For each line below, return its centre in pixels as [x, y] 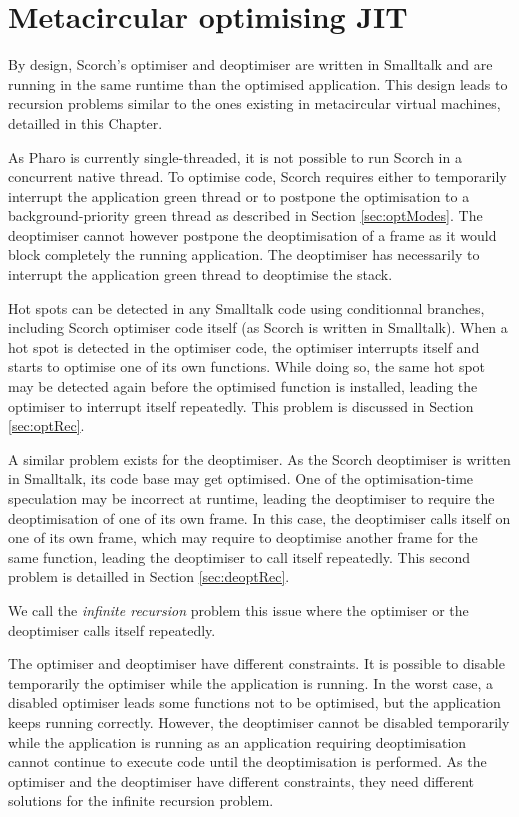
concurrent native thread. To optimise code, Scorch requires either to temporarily [257, 176]
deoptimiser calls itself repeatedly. [112, 629]
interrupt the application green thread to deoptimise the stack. [200, 274]
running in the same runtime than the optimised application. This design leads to [258, 83]
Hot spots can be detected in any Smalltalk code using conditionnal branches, [246, 307]
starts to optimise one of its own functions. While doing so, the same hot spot [247, 366]
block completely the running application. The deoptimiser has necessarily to [244, 254]
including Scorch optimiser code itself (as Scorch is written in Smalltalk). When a [258, 327]
